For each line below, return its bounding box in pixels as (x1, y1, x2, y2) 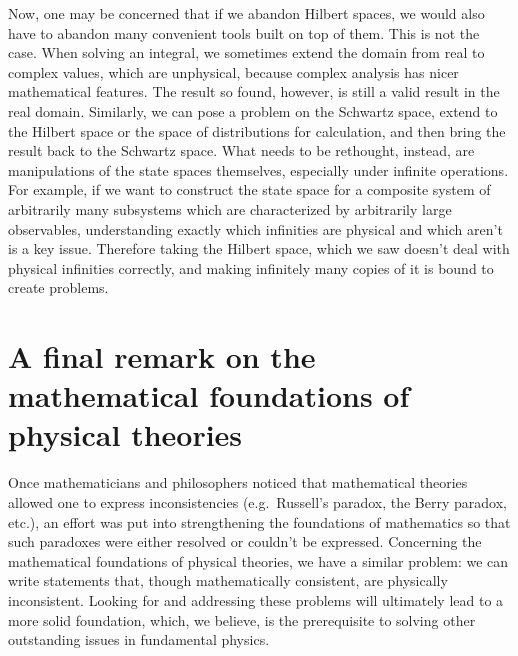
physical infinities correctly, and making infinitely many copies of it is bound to (8, 257, 494, 278)
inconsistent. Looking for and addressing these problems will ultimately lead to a (8, 589, 504, 610)
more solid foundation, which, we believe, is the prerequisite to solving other (8, 609, 476, 630)
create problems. (8, 277, 109, 298)
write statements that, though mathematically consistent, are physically (8, 570, 448, 591)
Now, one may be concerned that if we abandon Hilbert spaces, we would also (8, 3, 485, 23)
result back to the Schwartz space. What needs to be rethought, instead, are (8, 140, 475, 161)
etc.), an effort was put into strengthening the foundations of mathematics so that (8, 511, 511, 532)
